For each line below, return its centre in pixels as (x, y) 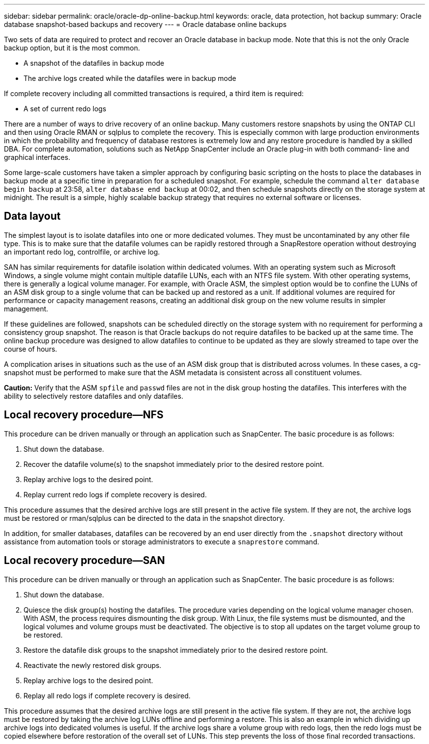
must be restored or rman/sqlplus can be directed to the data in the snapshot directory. (144, 518)
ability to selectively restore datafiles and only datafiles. (94, 396)
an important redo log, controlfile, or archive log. (82, 252)
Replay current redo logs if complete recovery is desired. (115, 494)
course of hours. (31, 349)
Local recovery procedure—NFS (84, 415)
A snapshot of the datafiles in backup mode (94, 63)
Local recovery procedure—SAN (84, 561)
